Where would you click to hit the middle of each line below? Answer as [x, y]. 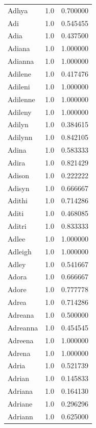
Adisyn [19, 188]
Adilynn [20, 137]
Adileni [19, 86]
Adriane [20, 403]
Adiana [19, 48]
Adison [19, 175]
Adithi [18, 200]
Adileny [20, 112]
